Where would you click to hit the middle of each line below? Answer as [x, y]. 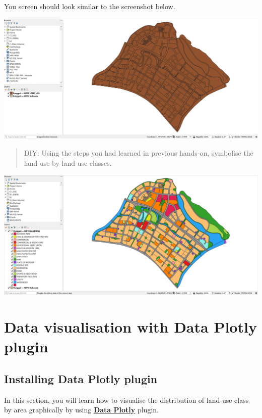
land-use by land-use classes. [68, 162]
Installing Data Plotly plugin [81, 378]
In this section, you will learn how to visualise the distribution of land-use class [126, 400]
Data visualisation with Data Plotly [130, 327]
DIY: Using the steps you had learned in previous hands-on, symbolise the [139, 152]
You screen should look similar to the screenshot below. [90, 6]
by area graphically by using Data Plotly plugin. [81, 410]
